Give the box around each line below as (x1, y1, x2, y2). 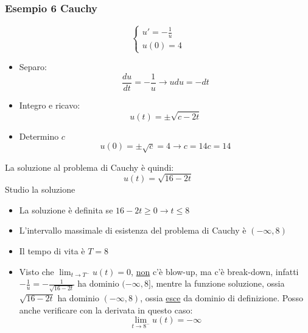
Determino (19, 129, 59, 142)
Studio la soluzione (5, 183, 75, 196)
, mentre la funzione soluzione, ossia (150, 277, 285, 290)
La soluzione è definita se (19, 203, 113, 216)
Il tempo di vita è (19, 245, 85, 257)
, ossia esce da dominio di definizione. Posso (140, 291, 303, 304)
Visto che (19, 265, 54, 277)
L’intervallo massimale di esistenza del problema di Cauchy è (19, 224, 247, 237)
